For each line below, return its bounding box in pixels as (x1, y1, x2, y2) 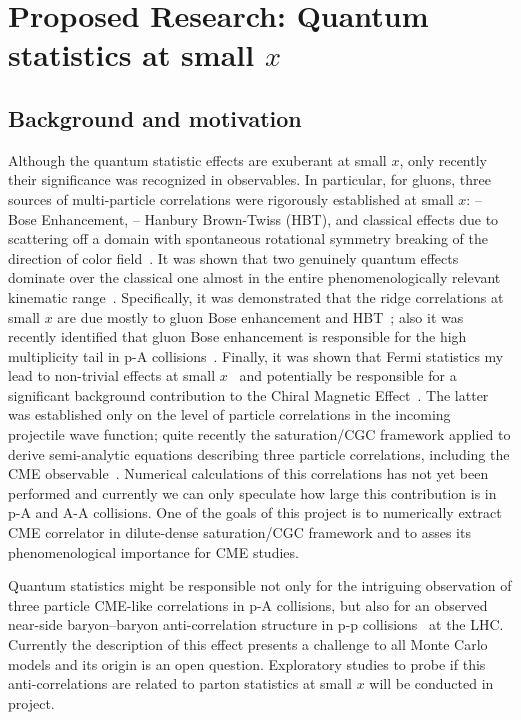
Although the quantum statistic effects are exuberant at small (8, 149, 387, 170)
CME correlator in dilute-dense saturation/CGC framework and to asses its (8, 522, 471, 543)
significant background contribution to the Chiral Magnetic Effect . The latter (8, 384, 489, 405)
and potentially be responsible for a (239, 365, 457, 386)
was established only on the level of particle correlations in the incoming (8, 404, 451, 425)
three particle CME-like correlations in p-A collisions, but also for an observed (8, 594, 488, 615)
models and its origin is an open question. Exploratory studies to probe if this (8, 653, 486, 674)
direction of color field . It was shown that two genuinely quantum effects (8, 247, 459, 268)
